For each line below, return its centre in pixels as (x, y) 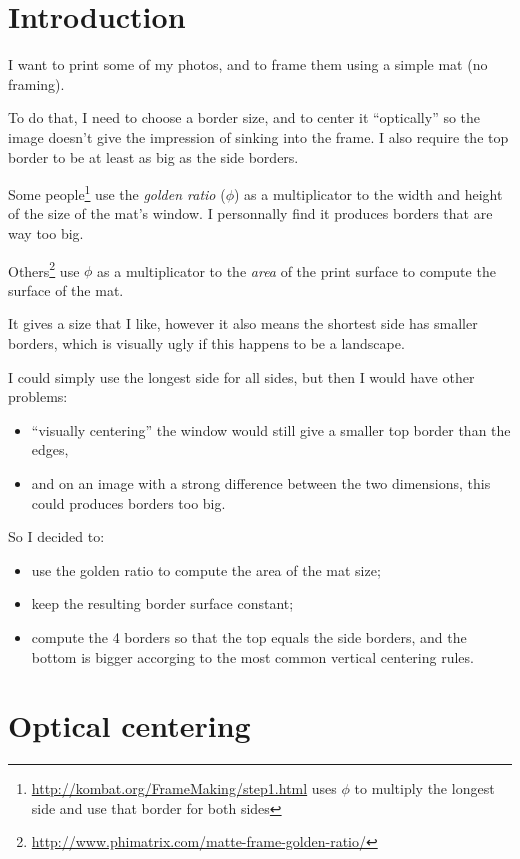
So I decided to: (56, 536)
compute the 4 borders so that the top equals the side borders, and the (249, 636)
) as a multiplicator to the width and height (368, 193)
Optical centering (129, 725)
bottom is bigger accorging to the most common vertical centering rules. (252, 656)
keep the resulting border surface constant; (162, 603)
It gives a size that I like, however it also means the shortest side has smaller (243, 323)
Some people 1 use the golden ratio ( (117, 192)
